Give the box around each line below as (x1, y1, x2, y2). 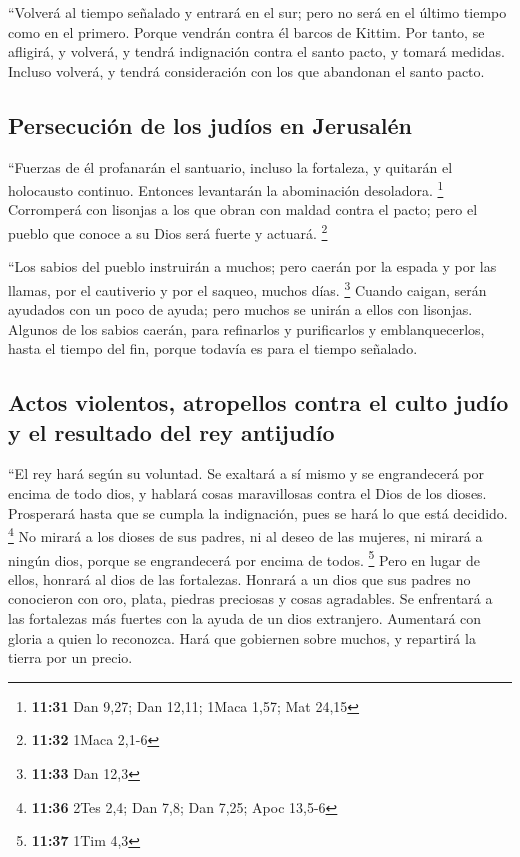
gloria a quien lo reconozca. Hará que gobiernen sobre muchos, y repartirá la (8, 627, 476, 648)
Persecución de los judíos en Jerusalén (8, 109, 412, 140)
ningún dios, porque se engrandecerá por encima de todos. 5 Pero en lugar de (8, 546, 481, 570)
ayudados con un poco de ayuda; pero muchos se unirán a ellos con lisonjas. (8, 299, 473, 320)
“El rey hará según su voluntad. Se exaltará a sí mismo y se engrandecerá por (8, 463, 485, 484)
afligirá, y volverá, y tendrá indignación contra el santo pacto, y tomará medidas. (8, 41, 505, 62)
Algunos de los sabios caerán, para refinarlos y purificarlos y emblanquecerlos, (8, 318, 485, 339)
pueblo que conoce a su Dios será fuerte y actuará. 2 (8, 220, 328, 243)
